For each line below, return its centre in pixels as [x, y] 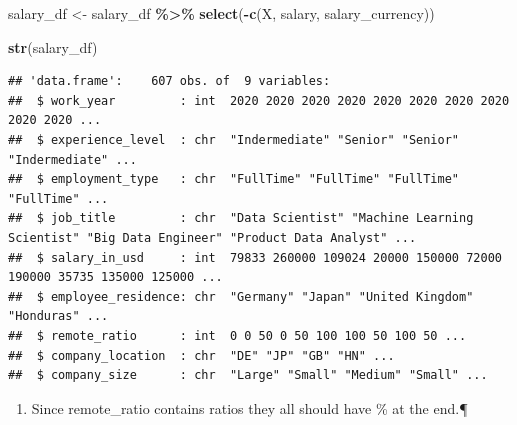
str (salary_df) [53, 46]
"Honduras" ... [58, 316]
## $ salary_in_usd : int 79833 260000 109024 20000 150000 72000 [255, 257]
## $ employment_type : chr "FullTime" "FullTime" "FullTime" [234, 179]
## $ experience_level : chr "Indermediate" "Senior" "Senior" [234, 139]
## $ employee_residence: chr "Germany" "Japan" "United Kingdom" [241, 296]
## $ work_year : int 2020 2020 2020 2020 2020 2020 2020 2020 [259, 100]
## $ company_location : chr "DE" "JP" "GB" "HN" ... [201, 355]
